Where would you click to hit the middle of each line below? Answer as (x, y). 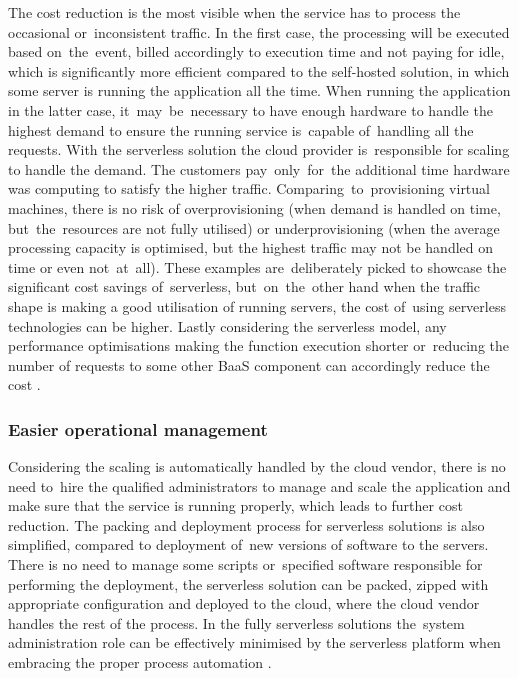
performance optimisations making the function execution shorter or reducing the (259, 345)
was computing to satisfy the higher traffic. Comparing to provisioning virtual (249, 188)
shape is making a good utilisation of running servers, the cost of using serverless (257, 305)
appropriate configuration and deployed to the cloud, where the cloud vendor (244, 603)
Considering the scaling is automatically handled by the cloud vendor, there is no (257, 466)
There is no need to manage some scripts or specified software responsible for (245, 564)
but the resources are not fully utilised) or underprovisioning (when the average (254, 227)
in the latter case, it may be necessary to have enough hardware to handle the (250, 109)
